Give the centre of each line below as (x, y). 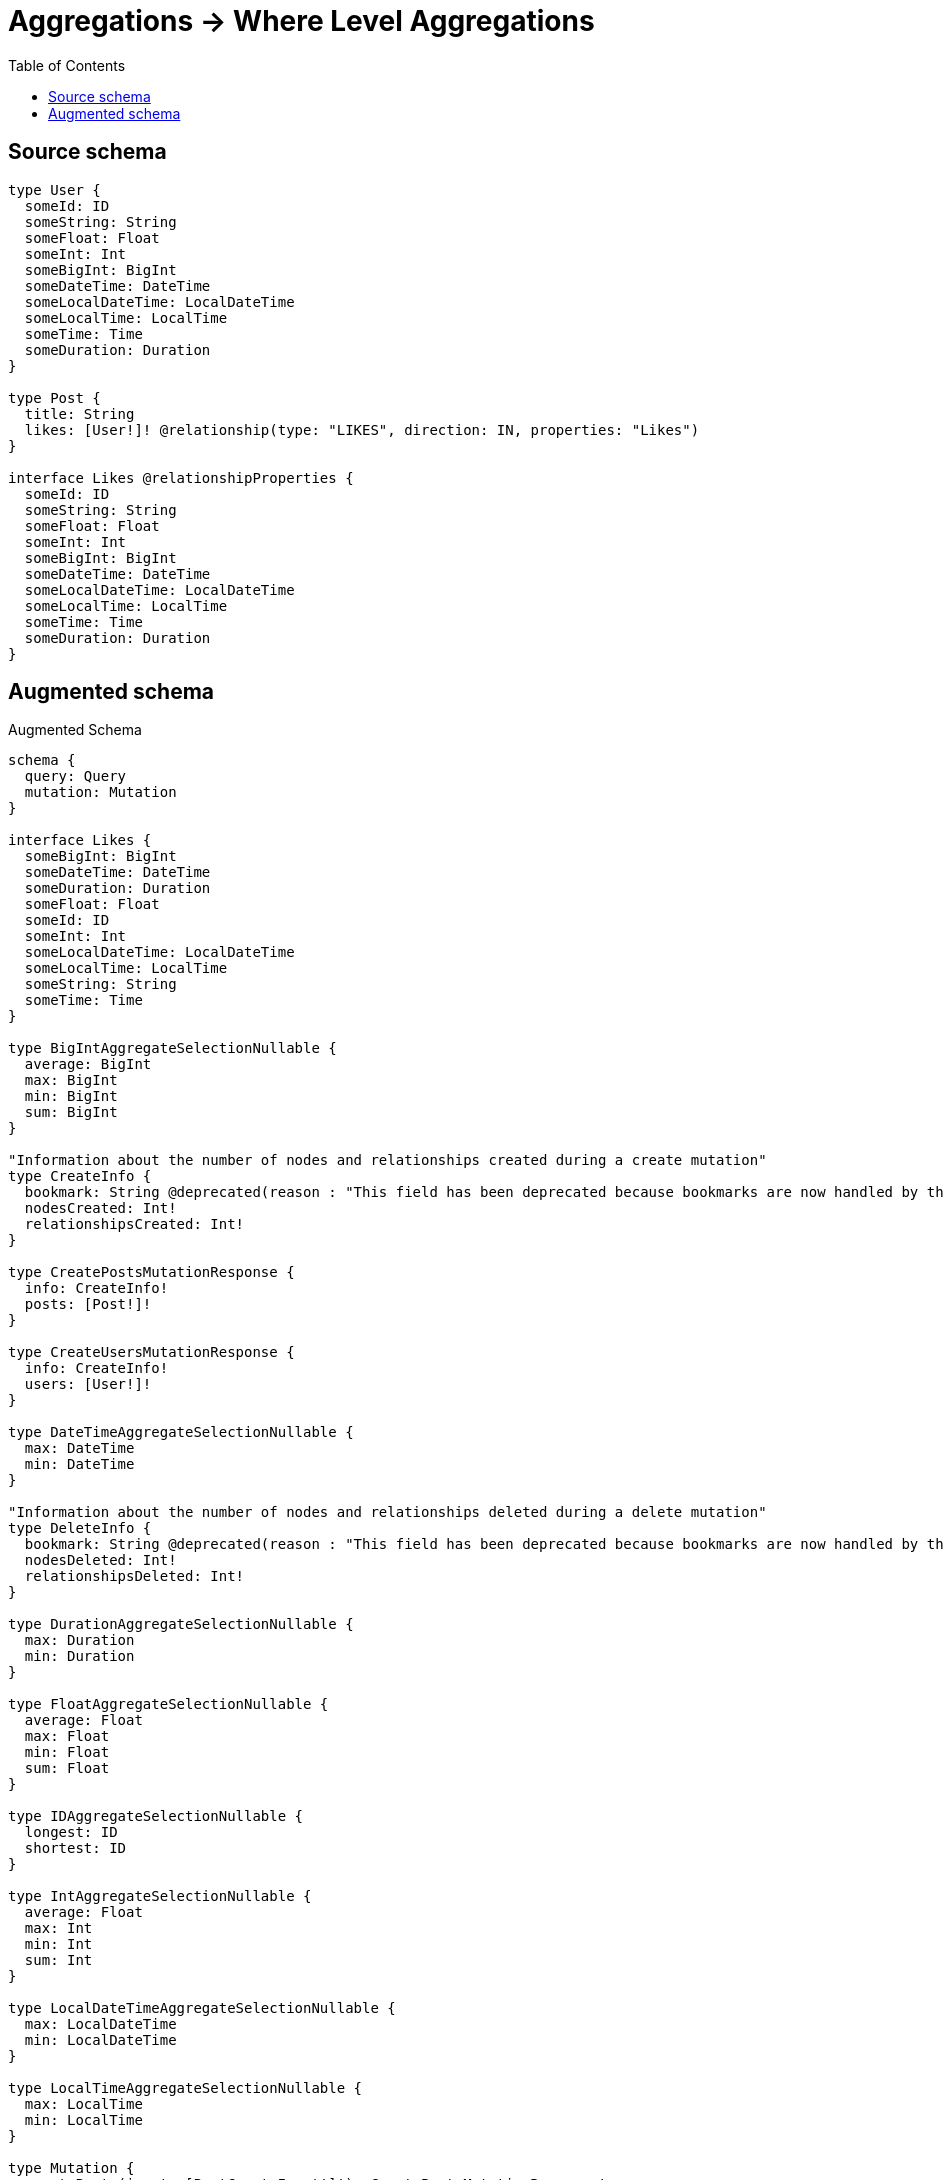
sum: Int (58, 1960)
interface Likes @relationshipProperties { (181, 477)
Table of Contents (67, 65)
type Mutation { (71, 2168)
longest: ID (71, 1832)
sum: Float (67, 1768)
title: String (79, 413)
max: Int (58, 1928)
